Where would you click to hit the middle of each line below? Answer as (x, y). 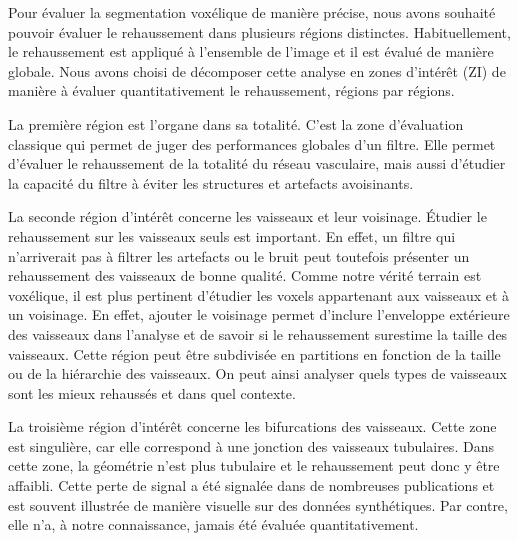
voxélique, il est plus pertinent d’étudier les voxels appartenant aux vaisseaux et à (259, 294)
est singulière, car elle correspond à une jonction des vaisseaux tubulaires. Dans (251, 445)
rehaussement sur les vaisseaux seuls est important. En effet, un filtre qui (232, 235)
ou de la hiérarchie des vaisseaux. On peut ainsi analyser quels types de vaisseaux (257, 373)
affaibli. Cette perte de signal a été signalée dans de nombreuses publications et (251, 485)
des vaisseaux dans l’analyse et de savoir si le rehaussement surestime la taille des (258, 333)
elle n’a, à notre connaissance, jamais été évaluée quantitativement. (213, 524)
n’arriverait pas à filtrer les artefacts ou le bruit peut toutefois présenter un (239, 255)
